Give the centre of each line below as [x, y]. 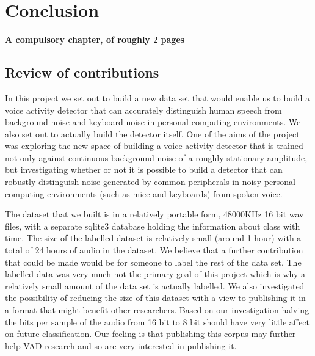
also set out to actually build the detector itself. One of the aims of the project [152, 133]
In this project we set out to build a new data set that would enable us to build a [157, 97]
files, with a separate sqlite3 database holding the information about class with [153, 226]
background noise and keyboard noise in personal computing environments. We [153, 122]
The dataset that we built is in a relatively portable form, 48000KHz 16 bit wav [154, 214]
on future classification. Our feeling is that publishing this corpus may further [150, 334]
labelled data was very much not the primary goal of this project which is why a [155, 274]
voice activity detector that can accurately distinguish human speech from [143, 110]
